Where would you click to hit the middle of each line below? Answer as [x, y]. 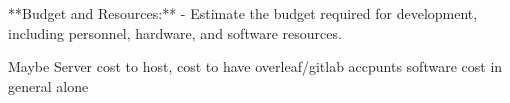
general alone [48, 85]
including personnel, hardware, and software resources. [175, 32]
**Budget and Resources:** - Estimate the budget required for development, [243, 13]
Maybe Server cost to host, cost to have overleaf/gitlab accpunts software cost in [255, 66]
